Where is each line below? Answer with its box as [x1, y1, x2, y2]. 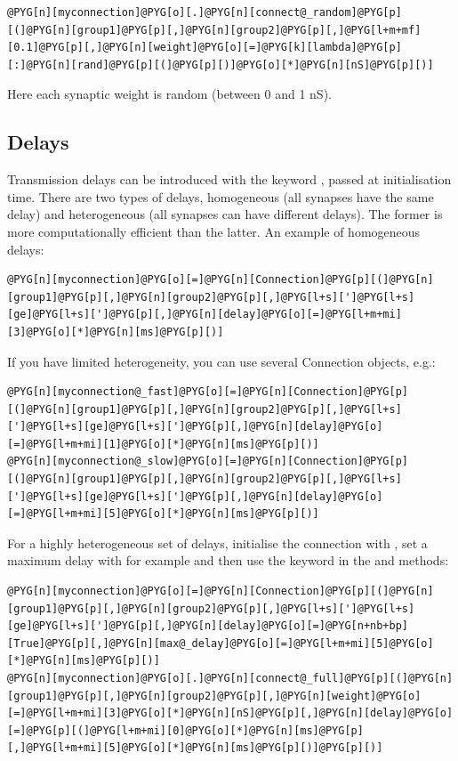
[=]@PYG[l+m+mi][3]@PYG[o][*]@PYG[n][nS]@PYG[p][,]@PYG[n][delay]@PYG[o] [7, 707, 454, 720]
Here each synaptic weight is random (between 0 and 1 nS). [7, 85, 332, 103]
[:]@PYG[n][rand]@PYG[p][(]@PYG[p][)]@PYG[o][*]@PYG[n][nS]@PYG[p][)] [7, 58, 434, 71]
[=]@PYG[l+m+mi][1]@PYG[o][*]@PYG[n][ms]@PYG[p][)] [7, 437, 319, 450]
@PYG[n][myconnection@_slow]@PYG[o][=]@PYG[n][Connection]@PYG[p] [7, 455, 409, 468]
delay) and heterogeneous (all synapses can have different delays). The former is [7, 205, 443, 223]
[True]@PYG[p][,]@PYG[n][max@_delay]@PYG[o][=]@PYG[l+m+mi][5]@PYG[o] [7, 636, 434, 650]
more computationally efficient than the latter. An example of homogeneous [7, 222, 421, 240]
